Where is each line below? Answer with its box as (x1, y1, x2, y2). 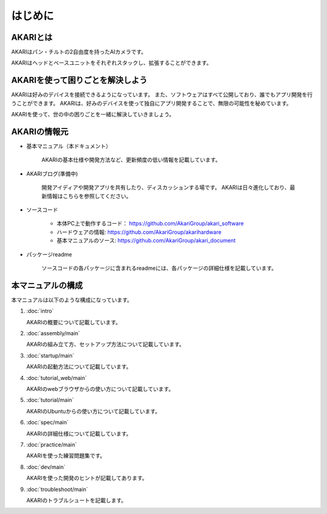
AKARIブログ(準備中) (26, 170, 78, 177)
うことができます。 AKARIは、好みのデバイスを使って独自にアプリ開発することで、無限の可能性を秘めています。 (11, 99, 292, 107)
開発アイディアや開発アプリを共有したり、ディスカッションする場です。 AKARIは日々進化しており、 (41, 184, 290, 191)
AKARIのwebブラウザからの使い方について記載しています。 (26, 385, 174, 392)
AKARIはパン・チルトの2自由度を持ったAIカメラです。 (11, 48, 147, 56)
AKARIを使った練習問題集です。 (26, 452, 106, 459)
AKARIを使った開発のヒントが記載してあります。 (26, 475, 148, 482)
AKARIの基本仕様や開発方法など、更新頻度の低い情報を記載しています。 (41, 156, 221, 164)
